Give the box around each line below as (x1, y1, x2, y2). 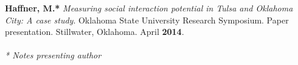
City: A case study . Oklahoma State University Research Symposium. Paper (5, 13, 289, 26)
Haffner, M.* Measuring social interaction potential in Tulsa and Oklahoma (5, 2, 293, 14)
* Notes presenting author (5, 49, 102, 61)
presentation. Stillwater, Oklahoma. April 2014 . (5, 25, 184, 38)
